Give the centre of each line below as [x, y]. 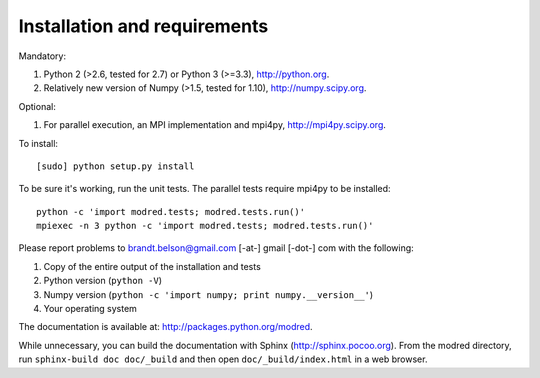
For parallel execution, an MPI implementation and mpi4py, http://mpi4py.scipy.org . [215, 125]
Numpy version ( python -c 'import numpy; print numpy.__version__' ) [208, 294]
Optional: [37, 106]
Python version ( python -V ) [102, 281]
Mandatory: [42, 56]
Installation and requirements [143, 26]
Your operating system [90, 309]
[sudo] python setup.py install [115, 166]
